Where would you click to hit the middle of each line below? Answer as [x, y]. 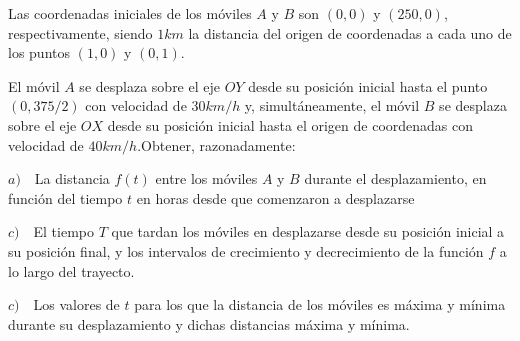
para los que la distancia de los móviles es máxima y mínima [320, 304]
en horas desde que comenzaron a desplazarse [275, 197]
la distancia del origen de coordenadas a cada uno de [350, 32]
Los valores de [76, 304]
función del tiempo [65, 197]
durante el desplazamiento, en [395, 178]
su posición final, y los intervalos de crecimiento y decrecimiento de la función [246, 250]
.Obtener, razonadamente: [216, 144]
